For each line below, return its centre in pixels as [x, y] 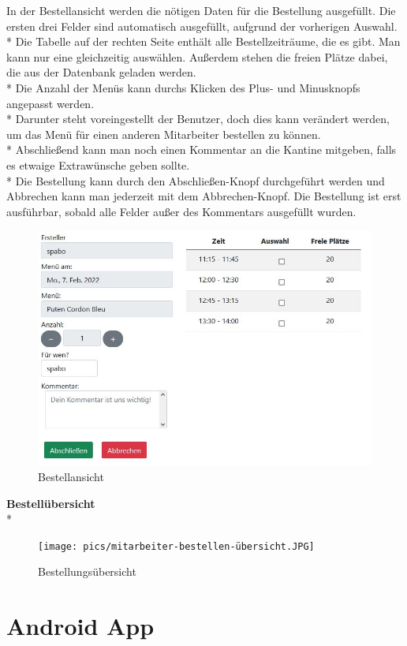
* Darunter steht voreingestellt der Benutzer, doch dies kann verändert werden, [198, 119]
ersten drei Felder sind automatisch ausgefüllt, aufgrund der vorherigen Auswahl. [202, 26]
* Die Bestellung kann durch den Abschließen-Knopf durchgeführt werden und [196, 180]
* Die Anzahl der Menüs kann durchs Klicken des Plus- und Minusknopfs [183, 87]
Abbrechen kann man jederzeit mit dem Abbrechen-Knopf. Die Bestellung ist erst [204, 196]
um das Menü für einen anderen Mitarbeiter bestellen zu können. [164, 134]
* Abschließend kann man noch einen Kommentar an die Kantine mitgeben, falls [202, 149]
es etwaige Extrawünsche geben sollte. [98, 164]
